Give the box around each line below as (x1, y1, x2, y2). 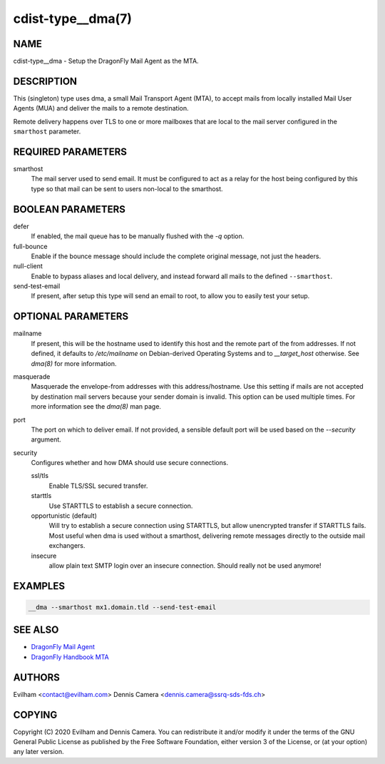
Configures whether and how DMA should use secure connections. (31, 459, 228, 467)
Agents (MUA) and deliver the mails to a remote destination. (13, 104, 189, 113)
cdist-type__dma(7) (13, 11, 132, 26)
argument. (31, 435, 62, 444)
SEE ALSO (13, 624, 59, 636)
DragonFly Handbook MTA (31, 653, 110, 661)
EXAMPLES (13, 580, 66, 592)
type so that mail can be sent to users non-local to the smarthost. (31, 184, 224, 193)
